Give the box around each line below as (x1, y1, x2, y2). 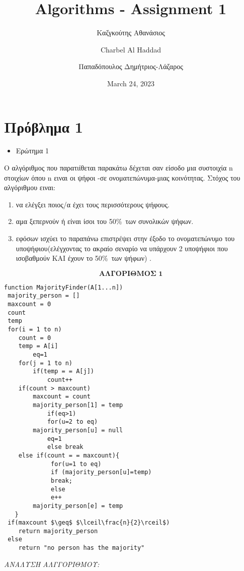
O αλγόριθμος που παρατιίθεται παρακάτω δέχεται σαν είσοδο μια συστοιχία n (4, 162, 233, 173)
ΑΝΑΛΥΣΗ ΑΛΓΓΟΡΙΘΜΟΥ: (4, 558, 100, 569)
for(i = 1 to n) (8, 326, 62, 333)
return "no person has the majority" (18, 544, 145, 552)
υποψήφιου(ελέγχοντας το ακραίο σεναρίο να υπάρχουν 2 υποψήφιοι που (16, 243, 228, 253)
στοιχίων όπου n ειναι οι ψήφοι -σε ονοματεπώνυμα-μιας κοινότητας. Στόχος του (4, 172, 240, 183)
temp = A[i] (18, 342, 58, 350)
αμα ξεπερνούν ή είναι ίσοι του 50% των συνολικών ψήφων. (16, 216, 194, 226)
